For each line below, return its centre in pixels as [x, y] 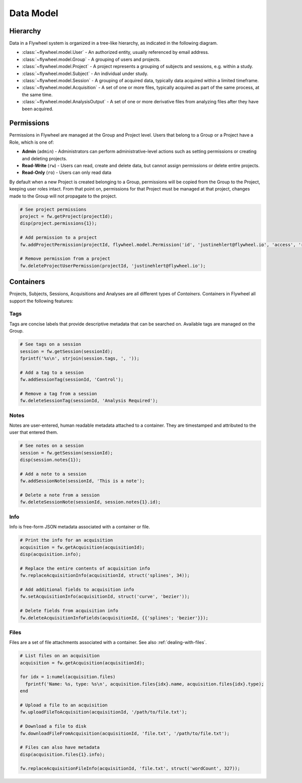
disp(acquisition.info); [51, 554]
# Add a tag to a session [52, 372]
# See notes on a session [52, 446]
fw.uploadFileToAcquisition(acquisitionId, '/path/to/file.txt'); [103, 712]
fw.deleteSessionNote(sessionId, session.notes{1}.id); [90, 502]
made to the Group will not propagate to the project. [63, 196]
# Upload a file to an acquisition [64, 705]
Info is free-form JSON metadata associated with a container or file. [80, 527]
